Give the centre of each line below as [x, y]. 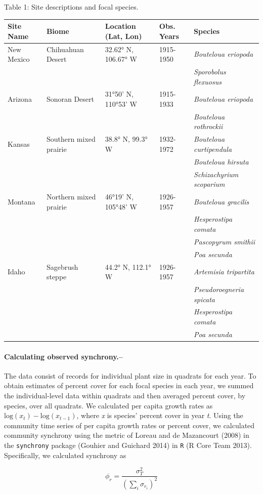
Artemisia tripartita [224, 272]
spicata [204, 299]
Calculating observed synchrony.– [63, 356]
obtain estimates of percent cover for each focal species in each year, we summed [129, 385]
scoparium [209, 184]
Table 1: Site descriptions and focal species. [71, 7]
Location [120, 26]
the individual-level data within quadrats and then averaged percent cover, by [125, 395]
